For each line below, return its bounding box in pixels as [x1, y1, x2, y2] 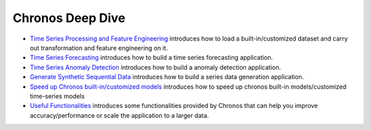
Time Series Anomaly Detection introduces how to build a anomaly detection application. [30, 63, 282, 72]
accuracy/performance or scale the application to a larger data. [30, 111, 210, 120]
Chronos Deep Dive [12, 10, 126, 25]
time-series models [30, 91, 85, 100]
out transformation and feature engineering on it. [30, 43, 168, 52]
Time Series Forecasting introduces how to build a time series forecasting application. [30, 54, 273, 62]
